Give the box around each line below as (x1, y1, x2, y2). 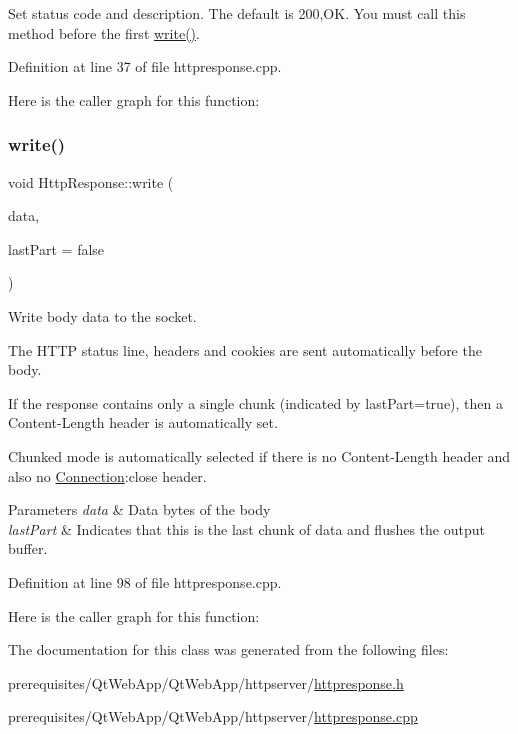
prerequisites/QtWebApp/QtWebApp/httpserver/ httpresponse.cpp (8, 706, 418, 727)
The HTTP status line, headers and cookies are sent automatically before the (8, 339, 482, 360)
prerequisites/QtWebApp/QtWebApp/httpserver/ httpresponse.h (8, 672, 404, 693)
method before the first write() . (8, 22, 200, 43)
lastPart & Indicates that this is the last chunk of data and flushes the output (8, 518, 485, 539)
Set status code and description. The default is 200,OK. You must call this (8, 3, 466, 23)
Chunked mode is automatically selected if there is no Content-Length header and (8, 445, 511, 466)
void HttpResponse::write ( (8, 171, 174, 192)
